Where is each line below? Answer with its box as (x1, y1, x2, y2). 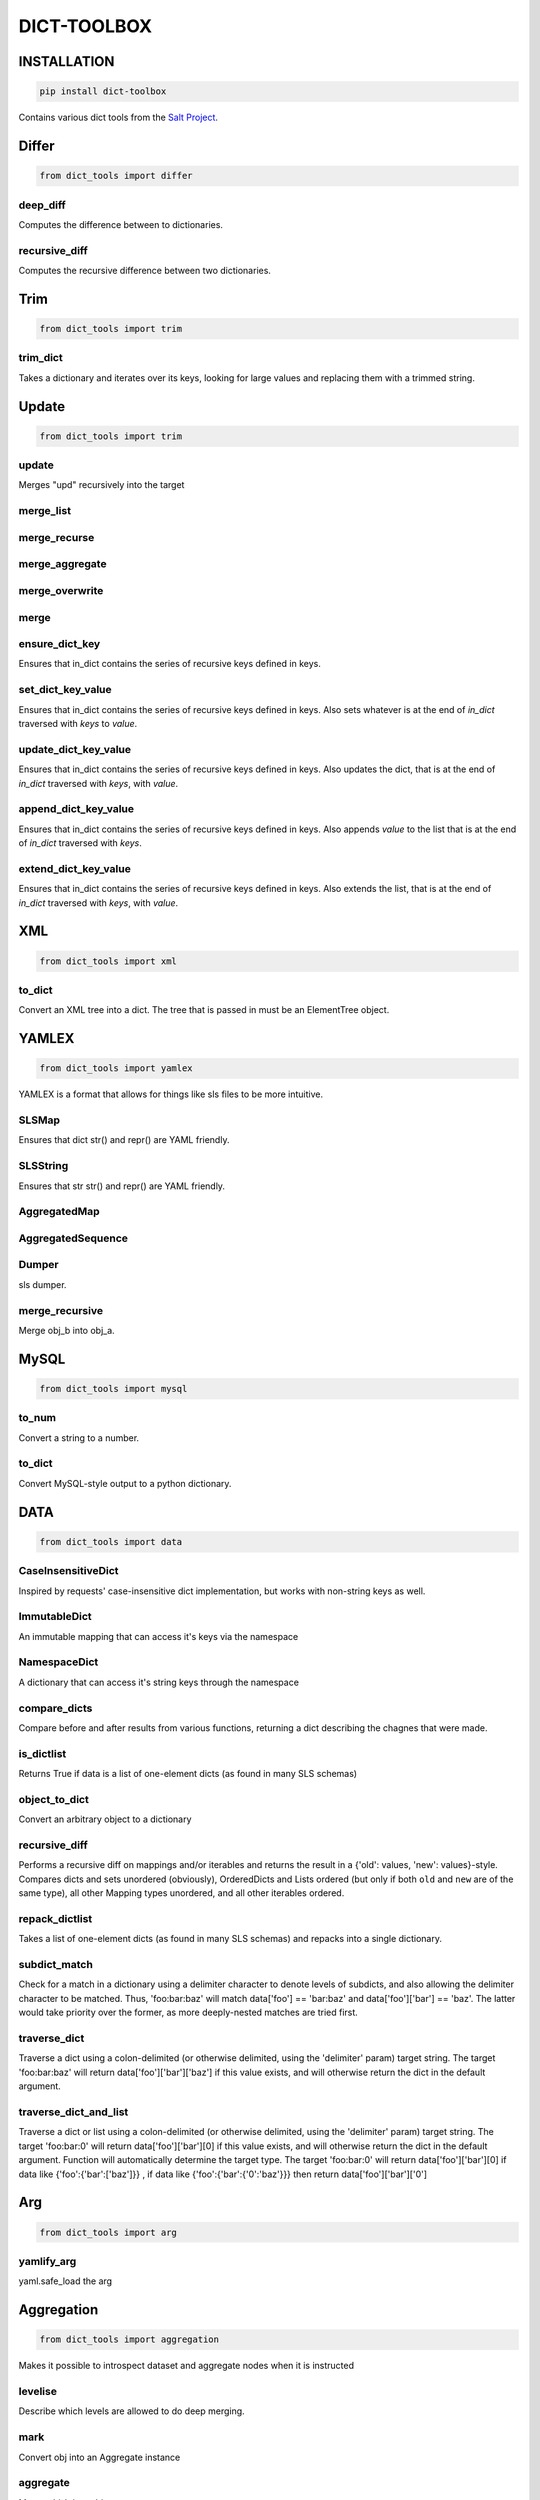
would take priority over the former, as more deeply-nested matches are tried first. (18, 2006, 359, 2019)
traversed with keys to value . (18, 717, 138, 729)
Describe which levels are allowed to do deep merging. (18, 2405, 245, 2417)
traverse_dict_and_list (18, 2105, 129, 2119)
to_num (18, 1411, 57, 1425)
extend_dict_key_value (18, 861, 132, 875)
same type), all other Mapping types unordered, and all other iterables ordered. (18, 1887, 345, 1899)
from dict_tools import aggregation (39, 2334, 220, 2345)
